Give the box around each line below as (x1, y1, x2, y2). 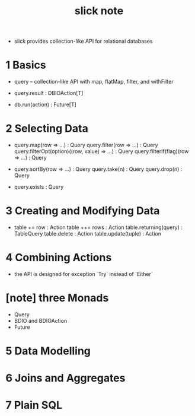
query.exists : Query (14, 183, 64, 190)
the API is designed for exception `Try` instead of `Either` (14, 270, 154, 277)
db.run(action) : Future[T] (14, 101, 76, 108)
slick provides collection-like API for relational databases (14, 37, 153, 45)
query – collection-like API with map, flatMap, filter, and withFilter (14, 78, 174, 85)
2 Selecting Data (5, 122, 88, 135)
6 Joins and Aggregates (5, 371, 126, 385)
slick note (74, 4, 124, 18)
